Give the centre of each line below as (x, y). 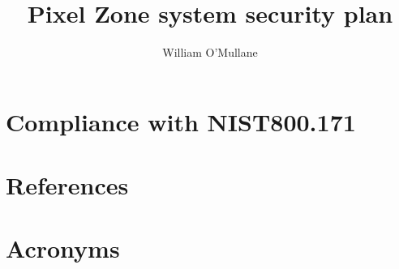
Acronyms (63, 248)
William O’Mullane (210, 52)
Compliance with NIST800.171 (181, 121)
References (67, 185)
